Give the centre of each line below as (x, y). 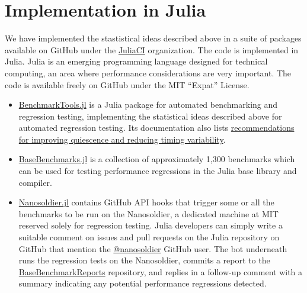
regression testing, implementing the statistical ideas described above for (150, 116)
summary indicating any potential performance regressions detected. (143, 283)
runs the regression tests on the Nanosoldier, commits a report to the (144, 260)
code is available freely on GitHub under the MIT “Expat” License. (127, 84)
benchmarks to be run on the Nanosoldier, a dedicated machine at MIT (148, 213)
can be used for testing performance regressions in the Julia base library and (158, 171)
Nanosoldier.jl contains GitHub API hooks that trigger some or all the (146, 202)
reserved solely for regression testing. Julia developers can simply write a (151, 225)
